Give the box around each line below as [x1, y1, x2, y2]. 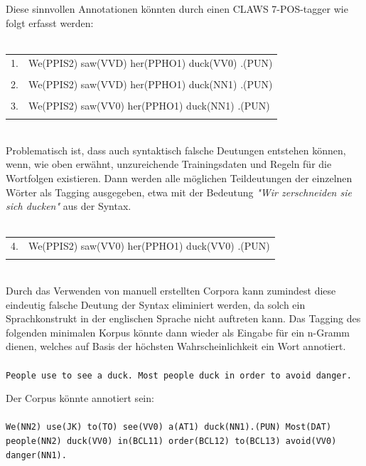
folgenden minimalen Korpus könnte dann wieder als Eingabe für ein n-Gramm [6, 324, 350, 339]
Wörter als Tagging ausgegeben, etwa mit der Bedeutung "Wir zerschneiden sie [6, 184, 352, 199]
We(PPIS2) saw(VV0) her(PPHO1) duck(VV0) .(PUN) [28, 238, 270, 253]
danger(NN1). [6, 450, 67, 460]
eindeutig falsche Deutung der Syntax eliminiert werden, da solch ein [6, 297, 306, 312]
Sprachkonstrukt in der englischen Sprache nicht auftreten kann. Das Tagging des [6, 311, 361, 326]
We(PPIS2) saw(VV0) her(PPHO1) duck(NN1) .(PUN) [28, 97, 270, 112]
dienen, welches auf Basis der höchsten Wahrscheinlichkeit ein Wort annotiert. [6, 339, 346, 354]
